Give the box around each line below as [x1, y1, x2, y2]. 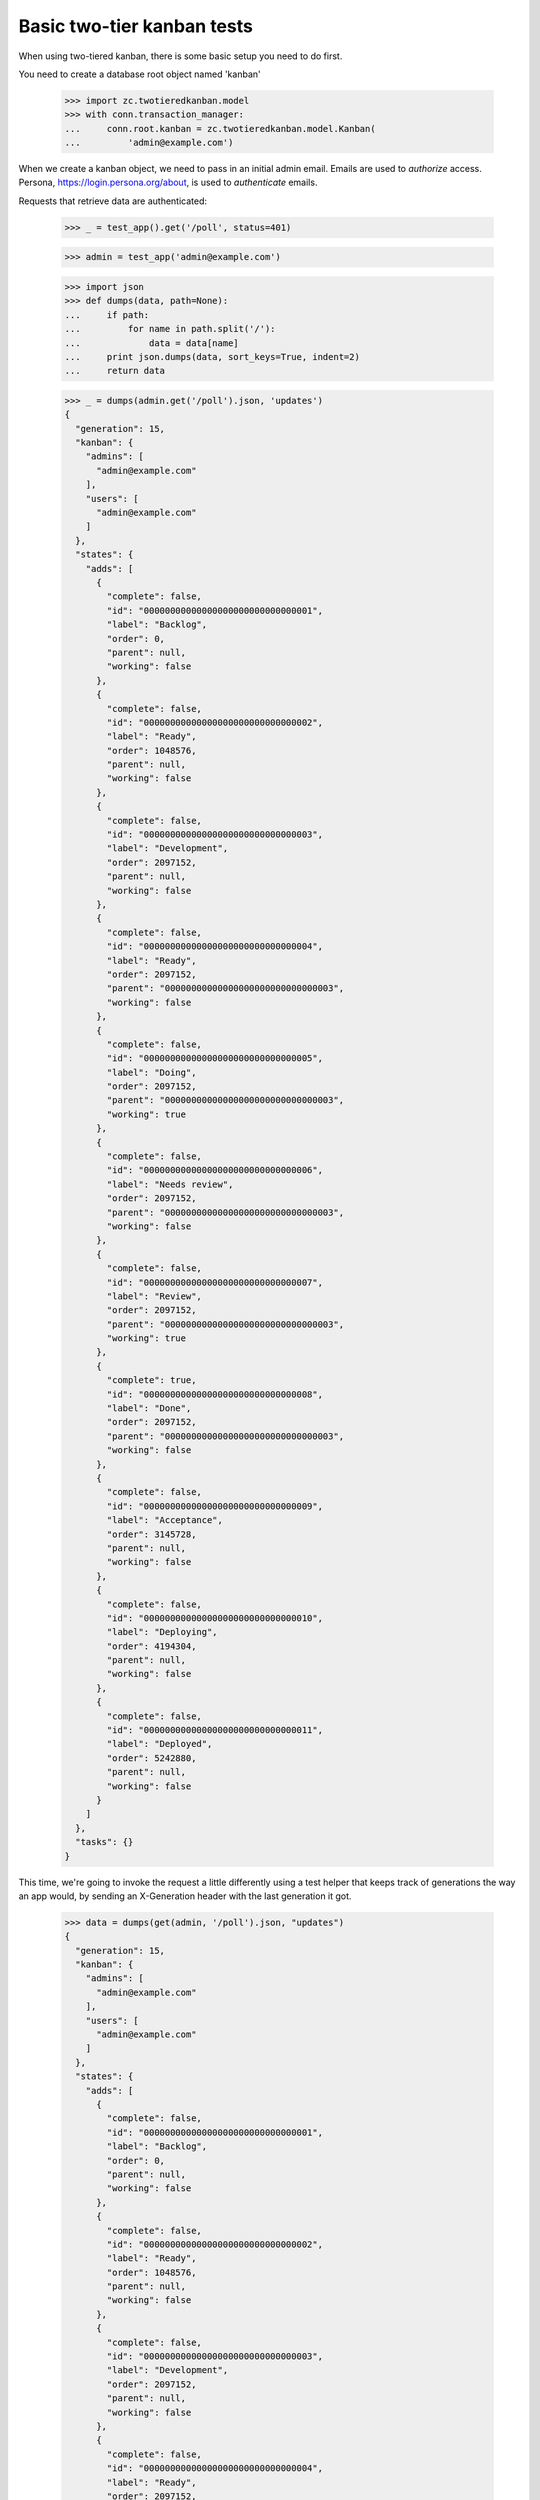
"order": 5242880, [106, 1752, 197, 1764]
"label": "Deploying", [106, 1626, 219, 1638]
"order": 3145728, [106, 1528, 197, 1540]
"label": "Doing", [106, 1066, 197, 1078]
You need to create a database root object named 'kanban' [18, 68, 261, 80]
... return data [64, 365, 165, 377]
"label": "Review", [106, 1290, 202, 1302]
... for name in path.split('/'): [64, 323, 276, 335]
